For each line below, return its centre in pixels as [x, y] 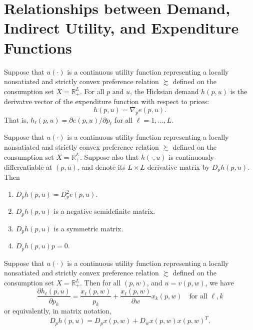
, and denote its [101, 167]
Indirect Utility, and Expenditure [121, 28]
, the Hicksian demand [164, 91]
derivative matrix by [178, 167]
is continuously [191, 156]
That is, [16, 119]
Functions [38, 47]
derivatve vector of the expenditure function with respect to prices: [107, 101]
